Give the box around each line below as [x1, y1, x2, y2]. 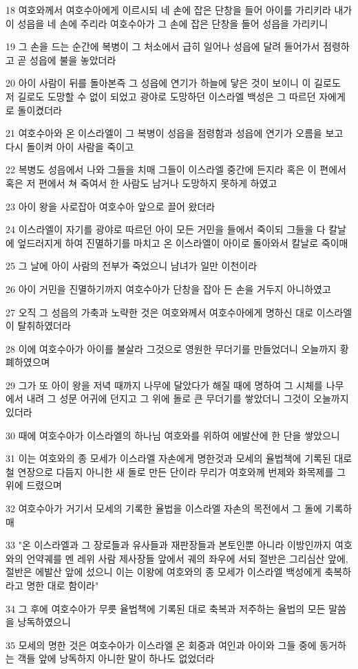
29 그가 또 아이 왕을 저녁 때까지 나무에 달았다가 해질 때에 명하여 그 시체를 [6, 377, 324, 392]
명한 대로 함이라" [26, 578, 99, 592]
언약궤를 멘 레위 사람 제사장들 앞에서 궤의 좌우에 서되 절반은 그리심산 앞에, [26, 551, 348, 565]
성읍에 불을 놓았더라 [30, 52, 116, 67]
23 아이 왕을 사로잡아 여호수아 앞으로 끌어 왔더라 [6, 199, 215, 213]
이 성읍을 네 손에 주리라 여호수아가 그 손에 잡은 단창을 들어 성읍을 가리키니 [6, 16, 328, 30]
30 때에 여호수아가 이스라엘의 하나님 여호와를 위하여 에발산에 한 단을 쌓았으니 [6, 428, 340, 442]
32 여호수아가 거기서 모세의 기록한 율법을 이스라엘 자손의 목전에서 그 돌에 [6, 501, 322, 516]
